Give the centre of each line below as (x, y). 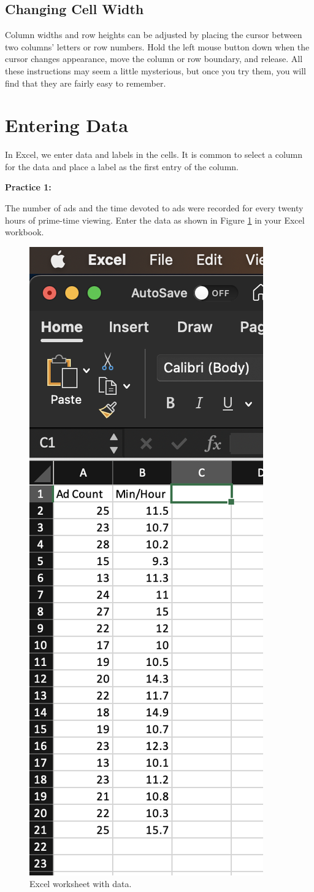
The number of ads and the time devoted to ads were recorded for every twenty (154, 208)
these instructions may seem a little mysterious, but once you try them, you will (155, 70)
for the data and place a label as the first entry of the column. (122, 166)
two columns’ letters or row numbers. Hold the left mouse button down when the (157, 46)
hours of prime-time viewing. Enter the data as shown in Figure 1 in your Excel (155, 220)
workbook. (25, 232)
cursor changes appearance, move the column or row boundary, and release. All (154, 59)
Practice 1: (28, 187)
